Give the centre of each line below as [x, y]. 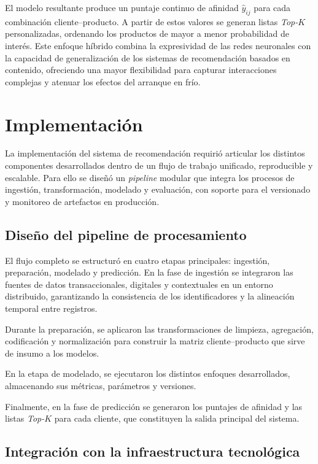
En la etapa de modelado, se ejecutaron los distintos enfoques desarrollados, [148, 373]
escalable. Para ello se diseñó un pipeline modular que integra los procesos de [150, 177]
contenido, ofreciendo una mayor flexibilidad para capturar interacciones [141, 70]
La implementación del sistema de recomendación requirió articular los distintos [155, 153]
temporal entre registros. [51, 308]
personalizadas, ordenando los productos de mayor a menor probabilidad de [147, 33]
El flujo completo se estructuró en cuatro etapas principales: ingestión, [138, 260]
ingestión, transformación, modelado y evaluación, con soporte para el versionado [158, 189]
